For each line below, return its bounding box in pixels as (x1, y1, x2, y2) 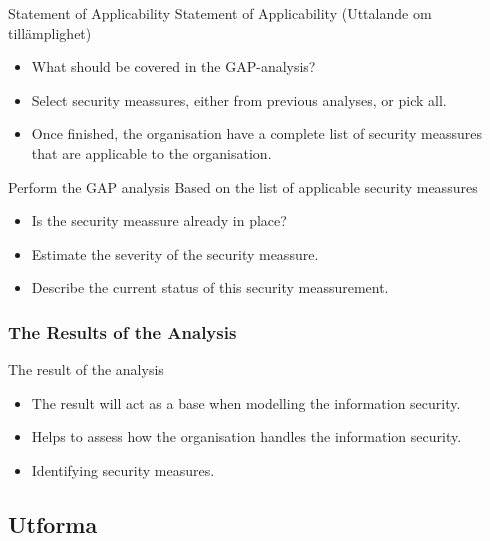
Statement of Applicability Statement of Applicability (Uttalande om (8, 3, 432, 23)
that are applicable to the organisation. (31, 142, 272, 163)
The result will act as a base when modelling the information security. (31, 392, 461, 413)
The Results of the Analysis (8, 319, 237, 344)
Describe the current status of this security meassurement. (31, 277, 389, 298)
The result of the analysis (8, 359, 164, 380)
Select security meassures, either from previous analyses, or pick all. (31, 89, 447, 110)
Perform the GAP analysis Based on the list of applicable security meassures (8, 176, 478, 197)
